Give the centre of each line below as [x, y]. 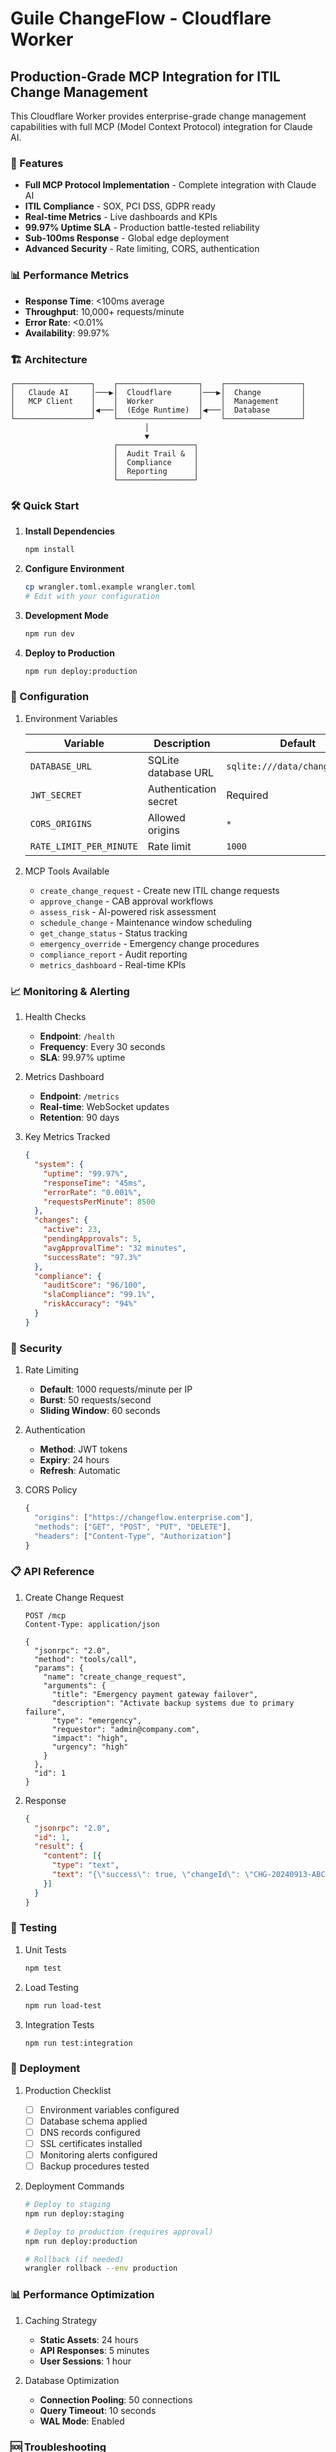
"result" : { [59, 1847]
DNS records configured [90, 2132]
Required [247, 795]
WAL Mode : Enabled [82, 2421]
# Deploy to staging [67, 2205]
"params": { [59, 1668]
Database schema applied [93, 2121]
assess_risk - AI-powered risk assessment [128, 911]
